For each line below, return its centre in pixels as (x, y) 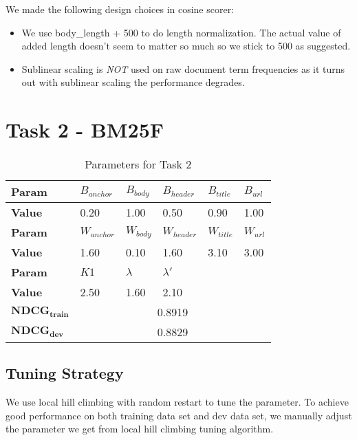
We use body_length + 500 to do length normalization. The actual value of (181, 32)
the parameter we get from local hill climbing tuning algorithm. (140, 429)
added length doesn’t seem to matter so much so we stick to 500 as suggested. (186, 46)
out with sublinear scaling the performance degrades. (133, 82)
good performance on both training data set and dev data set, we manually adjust (179, 415)
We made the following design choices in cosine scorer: (120, 9)
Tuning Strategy (65, 373)
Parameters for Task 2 (138, 164)
